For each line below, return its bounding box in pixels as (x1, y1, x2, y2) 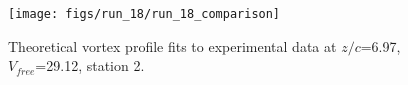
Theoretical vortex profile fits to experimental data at (8, 35, 337, 56)
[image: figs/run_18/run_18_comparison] (8, 7, 281, 21)
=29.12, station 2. (35, 55, 145, 76)
